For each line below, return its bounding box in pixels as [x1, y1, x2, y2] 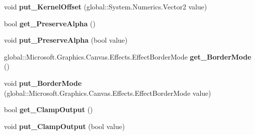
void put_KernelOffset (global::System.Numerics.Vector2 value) [4, 1, 207, 11]
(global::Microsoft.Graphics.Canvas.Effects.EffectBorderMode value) [4, 87, 211, 98]
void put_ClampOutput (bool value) [4, 121, 125, 131]
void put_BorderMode [4, 77, 82, 88]
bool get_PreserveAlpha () [4, 18, 96, 28]
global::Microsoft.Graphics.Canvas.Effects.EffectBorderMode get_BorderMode [4, 51, 252, 62]
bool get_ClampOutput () [4, 104, 93, 115]
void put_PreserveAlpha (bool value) [4, 35, 128, 45]
